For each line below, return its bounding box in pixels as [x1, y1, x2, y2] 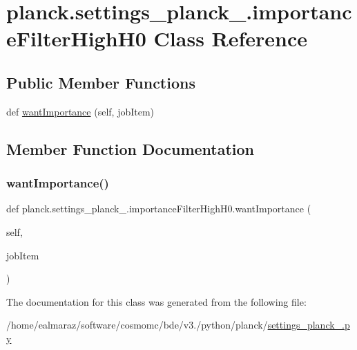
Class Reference [153, 24, 308, 53]
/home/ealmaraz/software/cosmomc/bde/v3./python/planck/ [6, 317, 268, 332]
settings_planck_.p [267, 317, 350, 332]
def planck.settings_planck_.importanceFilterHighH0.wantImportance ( [6, 201, 311, 216]
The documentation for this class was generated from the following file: [6, 294, 307, 308]
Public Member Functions [6, 71, 195, 93]
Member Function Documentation [6, 138, 255, 159]
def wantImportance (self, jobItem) [6, 104, 155, 118]
